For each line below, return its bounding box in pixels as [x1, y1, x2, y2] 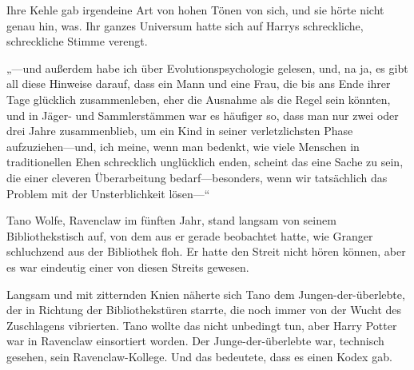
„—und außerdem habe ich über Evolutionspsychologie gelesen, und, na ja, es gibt [6, 59, 408, 76]
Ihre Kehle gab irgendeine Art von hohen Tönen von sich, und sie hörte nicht [6, 2, 384, 18]
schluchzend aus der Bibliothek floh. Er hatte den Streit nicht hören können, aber [6, 243, 406, 260]
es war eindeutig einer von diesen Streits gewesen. [6, 258, 249, 275]
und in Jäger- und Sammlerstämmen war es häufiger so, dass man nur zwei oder [6, 106, 399, 123]
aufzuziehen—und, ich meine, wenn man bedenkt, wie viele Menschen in [6, 137, 360, 154]
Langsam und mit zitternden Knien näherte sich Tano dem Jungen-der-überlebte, [6, 285, 405, 302]
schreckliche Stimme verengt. [6, 33, 148, 50]
